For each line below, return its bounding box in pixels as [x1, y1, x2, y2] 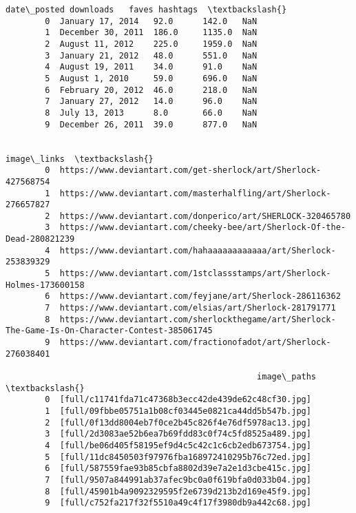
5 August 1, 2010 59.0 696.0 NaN [45, 73, 258, 83]
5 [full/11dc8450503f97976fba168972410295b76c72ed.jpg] [45, 452, 311, 462]
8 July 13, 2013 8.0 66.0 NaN [45, 107, 258, 118]
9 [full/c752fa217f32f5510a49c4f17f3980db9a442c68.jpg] [45, 498, 311, 508]
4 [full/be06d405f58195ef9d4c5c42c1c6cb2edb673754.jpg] [45, 440, 311, 450]
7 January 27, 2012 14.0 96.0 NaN [45, 96, 258, 107]
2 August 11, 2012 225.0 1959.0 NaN [45, 39, 258, 49]
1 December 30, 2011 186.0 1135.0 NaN [45, 28, 258, 38]
